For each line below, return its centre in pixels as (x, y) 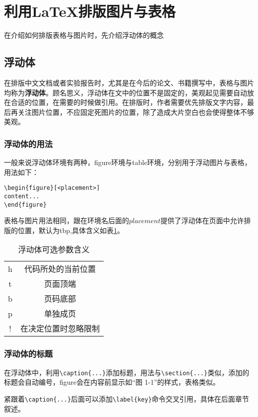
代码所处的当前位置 (60, 269)
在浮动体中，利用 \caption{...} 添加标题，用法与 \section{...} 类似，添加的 (127, 372)
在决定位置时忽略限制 (60, 329)
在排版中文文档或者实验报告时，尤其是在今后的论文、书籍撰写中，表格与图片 (129, 82)
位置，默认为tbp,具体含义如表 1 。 (71, 230)
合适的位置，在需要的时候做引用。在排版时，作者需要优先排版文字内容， (129, 102)
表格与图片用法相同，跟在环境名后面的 (66, 220)
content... (22, 196)
